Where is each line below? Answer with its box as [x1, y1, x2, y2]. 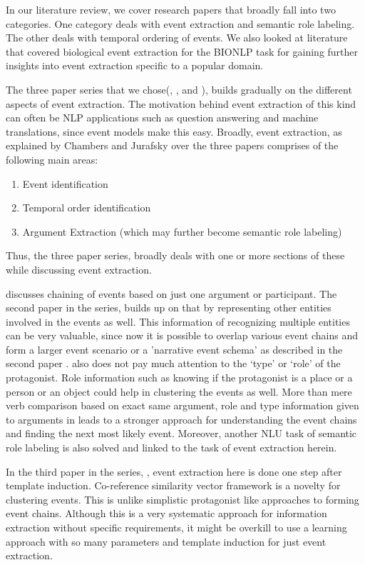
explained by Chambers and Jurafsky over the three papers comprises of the [6, 138, 339, 153]
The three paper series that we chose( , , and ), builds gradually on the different [6, 81, 352, 96]
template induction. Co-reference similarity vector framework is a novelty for [6, 478, 341, 493]
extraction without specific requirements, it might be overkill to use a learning [6, 520, 347, 534]
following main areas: [6, 151, 98, 166]
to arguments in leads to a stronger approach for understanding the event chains [6, 411, 357, 426]
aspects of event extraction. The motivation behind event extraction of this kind [6, 96, 356, 111]
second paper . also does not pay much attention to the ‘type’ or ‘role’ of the [6, 356, 341, 371]
